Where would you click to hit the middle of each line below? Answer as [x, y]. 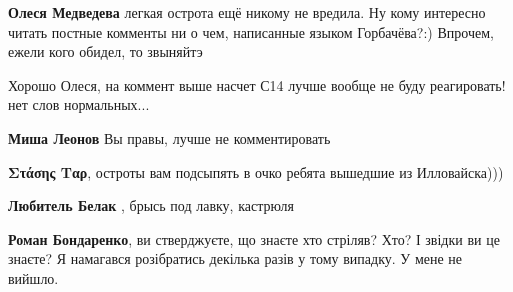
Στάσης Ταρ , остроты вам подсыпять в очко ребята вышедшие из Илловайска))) [256, 171]
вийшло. [33, 277]
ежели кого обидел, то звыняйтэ [105, 51]
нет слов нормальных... [79, 104]
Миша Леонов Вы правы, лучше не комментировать [169, 137]
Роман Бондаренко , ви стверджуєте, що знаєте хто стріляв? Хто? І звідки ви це [254, 238]
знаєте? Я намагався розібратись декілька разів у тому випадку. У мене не [235, 258]
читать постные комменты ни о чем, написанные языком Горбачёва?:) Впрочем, [251, 31]
